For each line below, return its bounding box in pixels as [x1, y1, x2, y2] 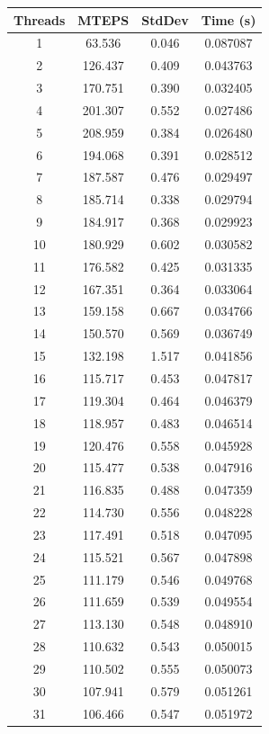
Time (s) [201, 10, 256, 29]
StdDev [141, 10, 189, 29]
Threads [13, 10, 66, 29]
